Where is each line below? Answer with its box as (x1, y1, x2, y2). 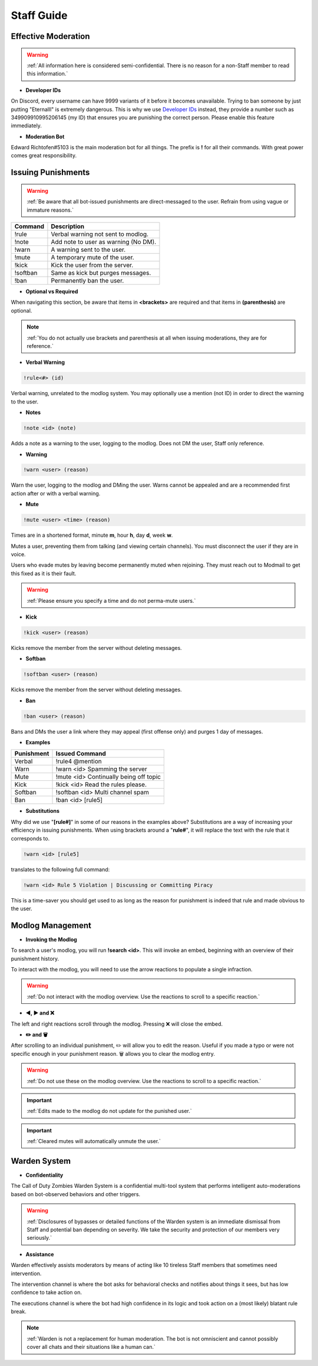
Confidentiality (25, 1171, 64, 1178)
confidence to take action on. (11, 1289, 82, 1296)
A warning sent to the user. (51, 245, 126, 254)
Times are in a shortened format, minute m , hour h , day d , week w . (11, 531, 173, 539)
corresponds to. (11, 835, 50, 842)
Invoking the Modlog (25, 935, 78, 943)
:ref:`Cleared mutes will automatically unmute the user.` (26, 1138, 161, 1145)
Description (51, 222, 85, 231)
